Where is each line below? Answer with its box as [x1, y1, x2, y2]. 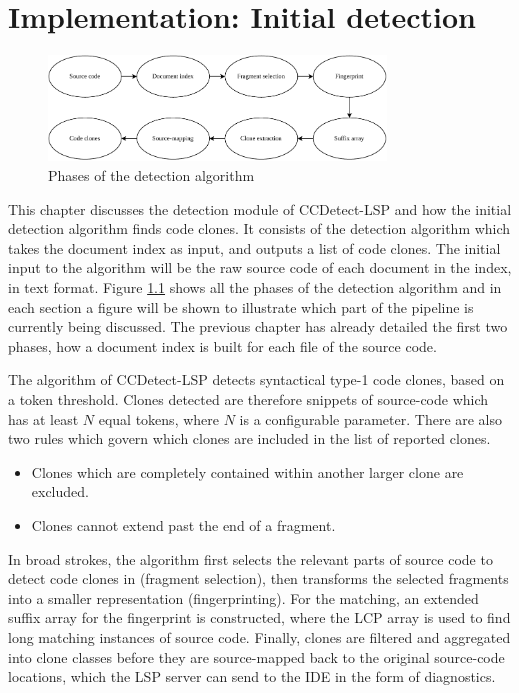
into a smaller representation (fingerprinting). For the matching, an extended [8, 587, 479, 608]
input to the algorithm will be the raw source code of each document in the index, [8, 257, 512, 278]
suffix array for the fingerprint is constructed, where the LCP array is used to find [8, 607, 511, 628]
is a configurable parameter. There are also [239, 408, 503, 429]
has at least [8, 408, 79, 429]
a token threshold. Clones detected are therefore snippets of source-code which [8, 389, 489, 410]
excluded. [31, 481, 89, 502]
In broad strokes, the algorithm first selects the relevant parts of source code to [8, 548, 493, 569]
